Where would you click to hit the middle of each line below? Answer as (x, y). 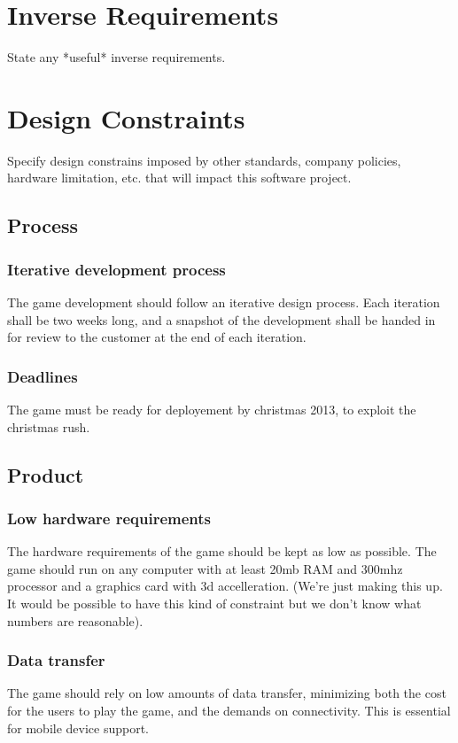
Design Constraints (126, 117)
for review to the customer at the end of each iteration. (157, 337)
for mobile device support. (78, 728)
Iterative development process (116, 269)
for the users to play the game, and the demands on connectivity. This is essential (229, 710)
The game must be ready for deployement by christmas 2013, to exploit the (212, 410)
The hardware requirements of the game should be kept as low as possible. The (222, 551)
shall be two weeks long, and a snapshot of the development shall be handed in (221, 319)
